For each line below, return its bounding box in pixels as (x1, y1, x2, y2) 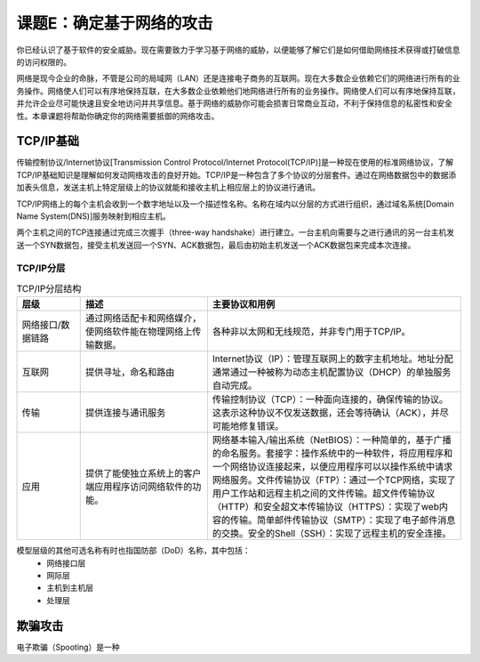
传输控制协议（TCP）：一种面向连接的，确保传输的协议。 (212, 393, 449, 406)
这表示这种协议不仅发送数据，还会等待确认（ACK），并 (212, 407, 440, 419)
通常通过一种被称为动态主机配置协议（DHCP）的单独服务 (212, 366, 452, 378)
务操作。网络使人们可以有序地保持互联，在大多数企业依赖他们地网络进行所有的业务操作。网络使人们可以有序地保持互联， (16, 85, 460, 96)
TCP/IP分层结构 (16, 283, 82, 295)
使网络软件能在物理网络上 (84, 326, 193, 338)
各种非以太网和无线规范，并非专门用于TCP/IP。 (212, 326, 411, 338)
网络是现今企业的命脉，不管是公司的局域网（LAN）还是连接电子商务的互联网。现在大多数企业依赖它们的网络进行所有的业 (16, 73, 461, 84)
